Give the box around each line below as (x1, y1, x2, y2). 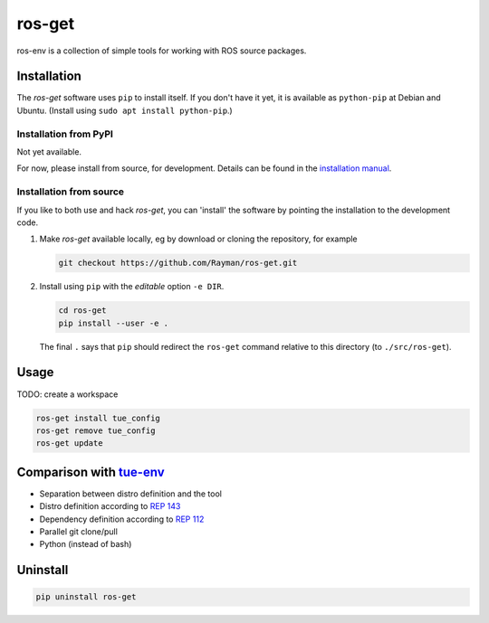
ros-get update (35, 439, 103, 448)
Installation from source (16, 185, 125, 198)
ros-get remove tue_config (35, 425, 156, 436)
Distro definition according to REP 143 (39, 501, 181, 512)
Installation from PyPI (16, 127, 113, 140)
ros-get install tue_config (35, 412, 160, 423)
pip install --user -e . (58, 317, 169, 328)
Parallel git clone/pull (39, 525, 118, 537)
